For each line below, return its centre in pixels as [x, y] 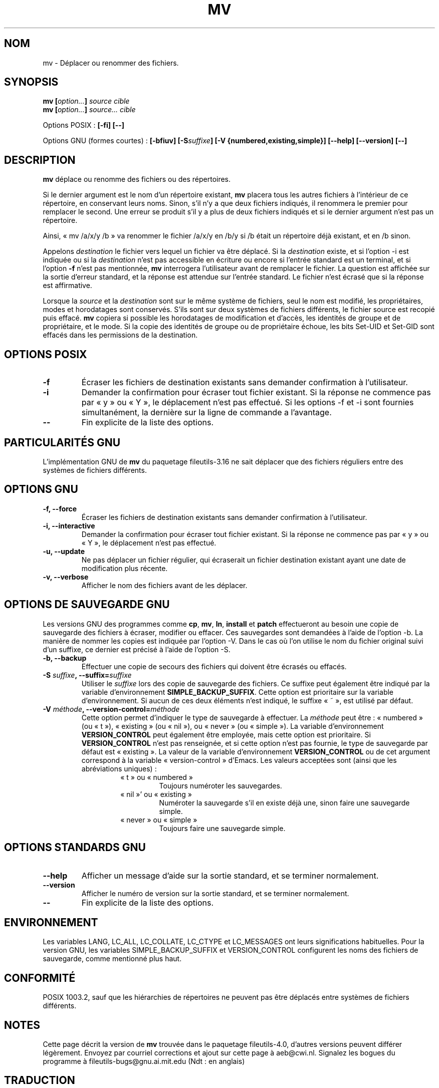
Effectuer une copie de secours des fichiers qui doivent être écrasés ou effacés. [214, 666]
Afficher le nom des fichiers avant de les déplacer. [164, 585]
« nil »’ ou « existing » [156, 794]
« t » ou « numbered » [157, 777]
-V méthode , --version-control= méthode [111, 709]
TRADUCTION [40, 1080]
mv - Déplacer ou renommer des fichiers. [111, 63]
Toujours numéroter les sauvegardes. [221, 785]
